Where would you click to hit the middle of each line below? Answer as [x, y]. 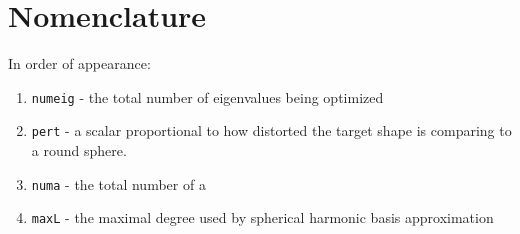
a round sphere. [79, 150]
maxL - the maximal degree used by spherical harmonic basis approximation [262, 217]
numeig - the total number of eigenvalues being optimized [207, 96]
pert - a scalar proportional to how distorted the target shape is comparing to [271, 130]
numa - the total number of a [118, 183]
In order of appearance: [79, 63]
